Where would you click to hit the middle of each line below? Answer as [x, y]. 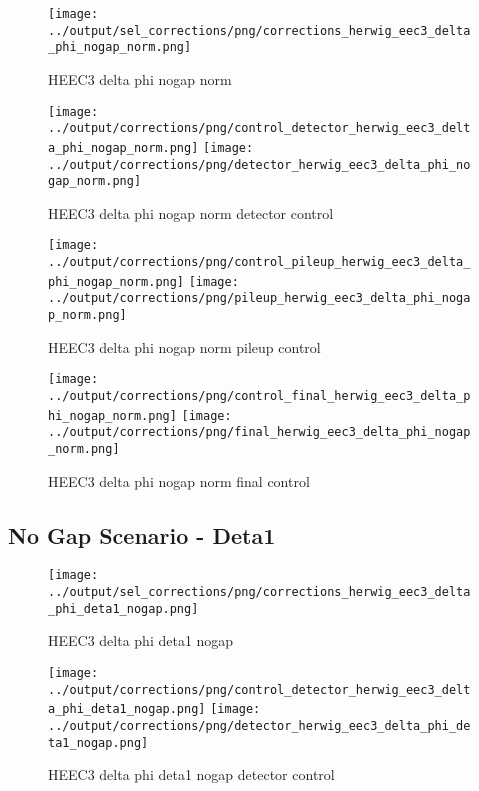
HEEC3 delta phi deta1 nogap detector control [191, 774]
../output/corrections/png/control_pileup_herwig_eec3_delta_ [259, 262]
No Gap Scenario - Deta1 [142, 534]
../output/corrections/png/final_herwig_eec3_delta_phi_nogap [259, 432]
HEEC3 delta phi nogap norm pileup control [184, 346]
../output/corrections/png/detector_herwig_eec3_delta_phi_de [259, 725]
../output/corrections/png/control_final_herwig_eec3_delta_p [259, 395]
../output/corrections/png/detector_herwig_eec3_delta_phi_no [259, 164]
